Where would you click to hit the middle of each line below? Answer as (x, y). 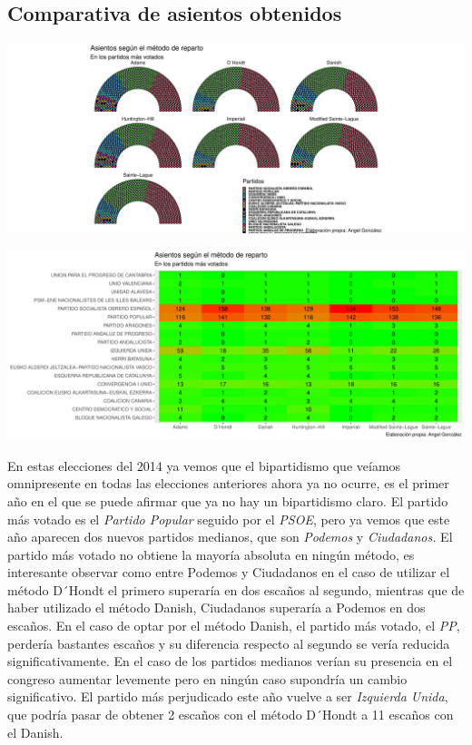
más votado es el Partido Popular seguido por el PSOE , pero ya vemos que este (229, 519)
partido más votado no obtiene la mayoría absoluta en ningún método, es (211, 554)
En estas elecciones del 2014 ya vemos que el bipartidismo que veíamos (204, 465)
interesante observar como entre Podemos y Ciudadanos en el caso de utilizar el (229, 572)
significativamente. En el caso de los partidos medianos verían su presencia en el (230, 661)
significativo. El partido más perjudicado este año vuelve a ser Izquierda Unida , (228, 696)
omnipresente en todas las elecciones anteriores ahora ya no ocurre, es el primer (228, 483)
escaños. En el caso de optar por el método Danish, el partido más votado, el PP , (234, 626)
